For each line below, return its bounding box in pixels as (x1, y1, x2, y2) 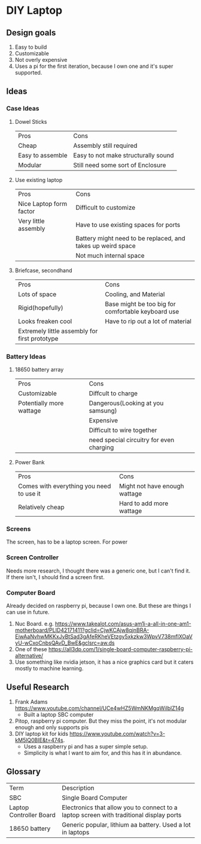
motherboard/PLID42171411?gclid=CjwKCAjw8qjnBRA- (14, 626, 150, 634)
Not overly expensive (14, 56, 68, 63)
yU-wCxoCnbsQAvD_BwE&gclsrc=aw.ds (14, 639, 115, 646)
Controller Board (9, 810, 56, 819)
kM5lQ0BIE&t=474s (14, 736, 64, 744)
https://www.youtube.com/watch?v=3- (69, 730, 166, 737)
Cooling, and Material (104, 290, 165, 298)
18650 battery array (14, 366, 64, 373)
